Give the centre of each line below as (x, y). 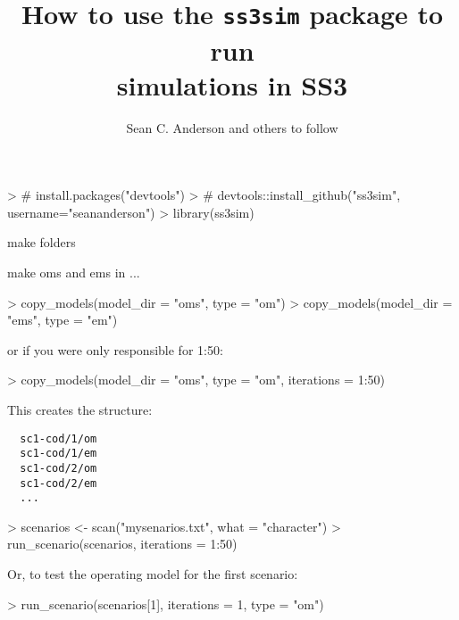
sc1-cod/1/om (58, 438)
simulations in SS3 (232, 84)
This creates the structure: (80, 409)
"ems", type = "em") (63, 320)
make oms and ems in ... (74, 272)
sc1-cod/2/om (58, 468)
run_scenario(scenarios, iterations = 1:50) (122, 544)
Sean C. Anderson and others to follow (232, 127)
